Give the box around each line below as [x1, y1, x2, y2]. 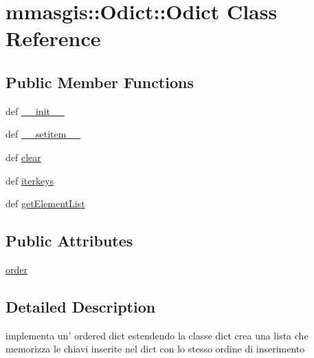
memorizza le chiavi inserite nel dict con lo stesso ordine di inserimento [5, 341, 305, 356]
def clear [5, 149, 41, 164]
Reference [5, 24, 101, 52]
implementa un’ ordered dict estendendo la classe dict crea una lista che [5, 328, 309, 342]
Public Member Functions [5, 71, 194, 92]
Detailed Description [5, 295, 156, 317]
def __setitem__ [5, 127, 81, 141]
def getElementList [5, 196, 85, 211]
